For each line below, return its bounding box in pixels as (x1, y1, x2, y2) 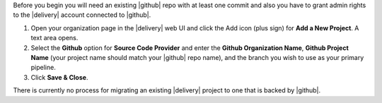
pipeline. (30, 63, 56, 72)
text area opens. (30, 34, 79, 42)
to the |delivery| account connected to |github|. (13, 11, 151, 19)
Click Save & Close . (30, 73, 88, 81)
